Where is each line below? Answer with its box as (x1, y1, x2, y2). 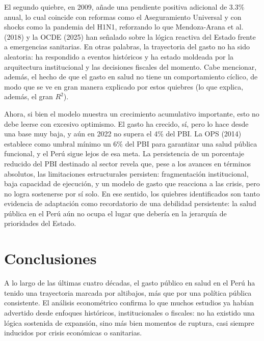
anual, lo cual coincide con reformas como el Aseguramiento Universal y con (4, 11, 242, 22)
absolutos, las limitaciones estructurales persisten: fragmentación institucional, (4, 168, 249, 179)
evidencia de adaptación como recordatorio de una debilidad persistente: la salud (4, 198, 256, 209)
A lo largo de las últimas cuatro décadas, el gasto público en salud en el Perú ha (4, 277, 255, 288)
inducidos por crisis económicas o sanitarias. (4, 327, 142, 338)
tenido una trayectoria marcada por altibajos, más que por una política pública (4, 287, 252, 298)
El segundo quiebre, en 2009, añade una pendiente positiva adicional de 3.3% (4, 2, 245, 12)
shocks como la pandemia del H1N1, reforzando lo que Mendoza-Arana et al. (4, 21, 244, 32)
